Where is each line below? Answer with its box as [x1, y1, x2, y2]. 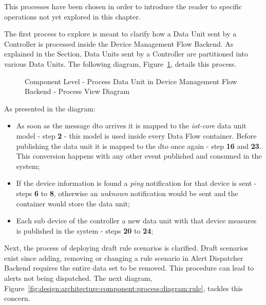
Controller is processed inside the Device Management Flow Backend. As [4, 38, 234, 49]
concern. [4, 293, 30, 303]
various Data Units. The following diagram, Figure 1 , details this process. [4, 58, 237, 69]
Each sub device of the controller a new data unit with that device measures [16, 215, 257, 226]
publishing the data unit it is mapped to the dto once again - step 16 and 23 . [16, 140, 261, 151]
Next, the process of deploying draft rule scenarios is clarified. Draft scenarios [4, 242, 249, 253]
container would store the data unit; [16, 198, 130, 208]
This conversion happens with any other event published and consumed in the [16, 150, 262, 161]
